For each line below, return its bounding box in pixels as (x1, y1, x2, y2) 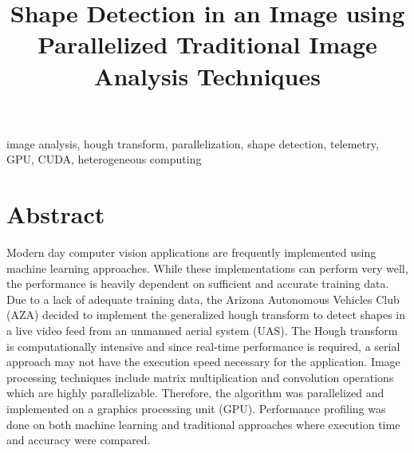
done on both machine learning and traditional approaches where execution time (6, 416, 400, 432)
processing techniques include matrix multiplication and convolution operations (6, 368, 394, 385)
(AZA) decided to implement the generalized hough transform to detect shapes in (6, 306, 406, 323)
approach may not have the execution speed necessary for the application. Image (6, 353, 400, 370)
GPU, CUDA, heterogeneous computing (6, 151, 202, 167)
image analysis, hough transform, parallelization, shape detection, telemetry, (6, 135, 379, 152)
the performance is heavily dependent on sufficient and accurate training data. (6, 275, 389, 292)
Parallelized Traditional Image (37, 28, 377, 61)
